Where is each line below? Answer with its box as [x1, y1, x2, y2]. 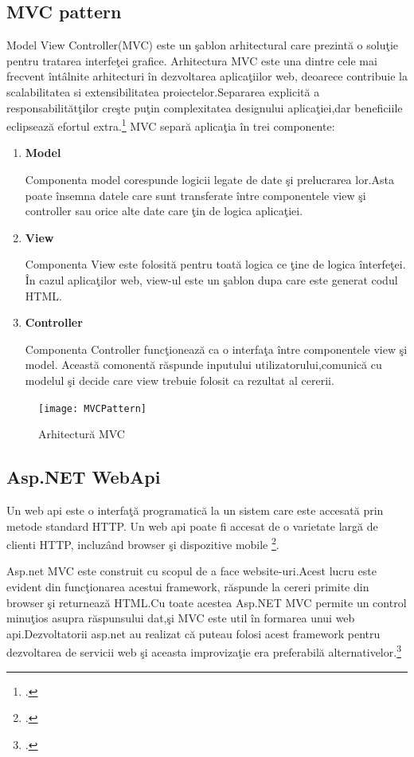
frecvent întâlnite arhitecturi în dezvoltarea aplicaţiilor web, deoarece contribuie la [6, 68, 408, 84]
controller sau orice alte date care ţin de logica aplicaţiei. [25, 202, 303, 219]
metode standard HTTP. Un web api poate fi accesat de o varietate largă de [6, 517, 378, 534]
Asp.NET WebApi [6, 465, 161, 489]
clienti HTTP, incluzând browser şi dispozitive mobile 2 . [6, 534, 279, 552]
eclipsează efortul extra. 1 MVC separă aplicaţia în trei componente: [6, 116, 335, 134]
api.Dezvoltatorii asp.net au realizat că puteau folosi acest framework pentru [6, 625, 381, 641]
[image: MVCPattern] [38, 402, 147, 414]
